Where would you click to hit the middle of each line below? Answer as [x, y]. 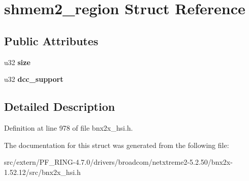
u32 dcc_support [34, 79]
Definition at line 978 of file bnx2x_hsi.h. [69, 127]
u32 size [17, 62]
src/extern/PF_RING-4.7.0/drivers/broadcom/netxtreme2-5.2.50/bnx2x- [118, 162]
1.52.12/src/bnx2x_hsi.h [42, 172]
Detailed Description [60, 107]
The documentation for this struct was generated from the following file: [117, 145]
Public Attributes [51, 40]
